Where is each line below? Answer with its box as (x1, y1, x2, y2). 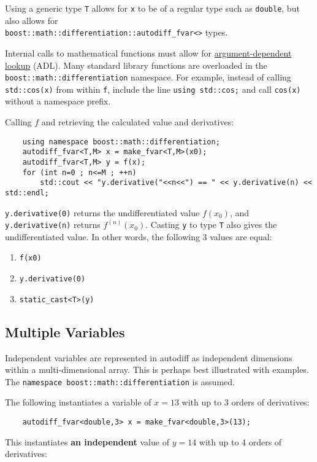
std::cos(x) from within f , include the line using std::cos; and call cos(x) (5, 82, 301, 95)
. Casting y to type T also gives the (145, 218, 277, 231)
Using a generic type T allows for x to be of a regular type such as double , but (5, 2, 300, 14)
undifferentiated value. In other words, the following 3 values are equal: (5, 230, 272, 243)
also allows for (5, 14, 58, 26)
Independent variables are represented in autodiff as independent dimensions (5, 351, 292, 364)
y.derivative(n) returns (5, 218, 101, 231)
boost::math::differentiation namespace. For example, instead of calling (5, 71, 291, 84)
